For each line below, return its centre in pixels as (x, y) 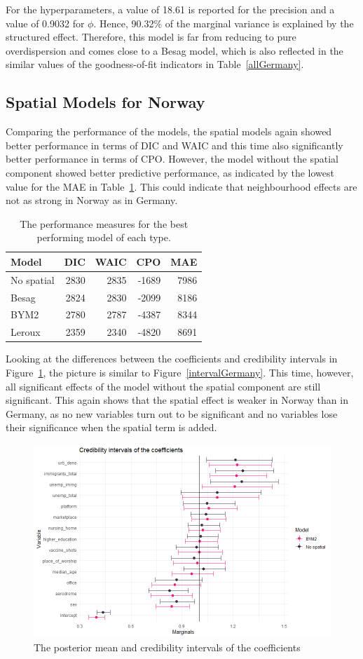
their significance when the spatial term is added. (111, 427)
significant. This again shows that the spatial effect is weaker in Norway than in (177, 400)
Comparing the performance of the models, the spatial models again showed (169, 131)
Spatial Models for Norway (105, 102)
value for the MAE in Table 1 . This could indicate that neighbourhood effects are (181, 186)
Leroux (26, 332)
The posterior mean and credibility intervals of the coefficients (167, 647)
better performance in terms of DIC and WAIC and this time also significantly (174, 145)
